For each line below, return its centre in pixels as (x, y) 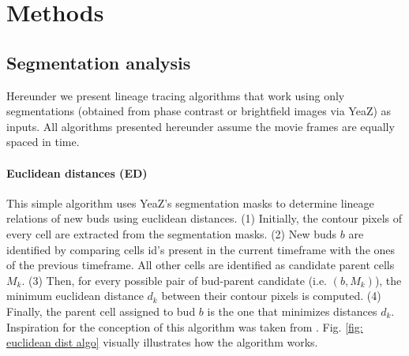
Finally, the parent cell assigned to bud (101, 311)
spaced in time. (43, 142)
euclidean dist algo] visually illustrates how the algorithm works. (162, 342)
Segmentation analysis (99, 62)
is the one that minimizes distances (292, 311)
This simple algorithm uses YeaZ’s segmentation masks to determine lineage (190, 202)
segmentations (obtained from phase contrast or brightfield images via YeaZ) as (199, 111)
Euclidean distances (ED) (77, 172)
